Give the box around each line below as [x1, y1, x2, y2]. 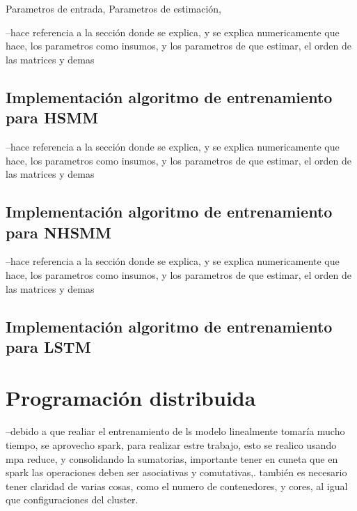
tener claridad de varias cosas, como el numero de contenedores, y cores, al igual [6, 478, 348, 493]
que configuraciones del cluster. [6, 492, 138, 507]
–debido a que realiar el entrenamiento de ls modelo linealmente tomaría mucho [6, 424, 345, 438]
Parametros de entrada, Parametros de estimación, [6, 1, 221, 15]
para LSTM [6, 335, 91, 357]
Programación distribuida [6, 383, 256, 412]
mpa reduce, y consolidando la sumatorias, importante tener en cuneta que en [6, 451, 338, 466]
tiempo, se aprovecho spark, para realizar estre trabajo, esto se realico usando [6, 438, 337, 452]
